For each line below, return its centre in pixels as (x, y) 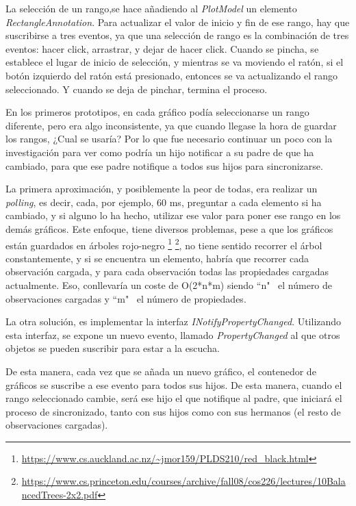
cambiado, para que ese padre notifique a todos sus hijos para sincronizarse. (164, 165)
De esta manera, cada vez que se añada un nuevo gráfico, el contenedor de (161, 371)
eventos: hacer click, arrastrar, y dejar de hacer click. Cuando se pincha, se (162, 48)
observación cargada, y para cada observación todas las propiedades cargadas (167, 271)
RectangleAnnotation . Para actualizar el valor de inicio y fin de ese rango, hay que (178, 22)
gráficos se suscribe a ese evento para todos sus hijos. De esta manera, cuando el (174, 384)
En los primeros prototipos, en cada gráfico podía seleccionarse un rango (157, 112)
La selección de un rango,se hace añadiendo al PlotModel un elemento (151, 8)
